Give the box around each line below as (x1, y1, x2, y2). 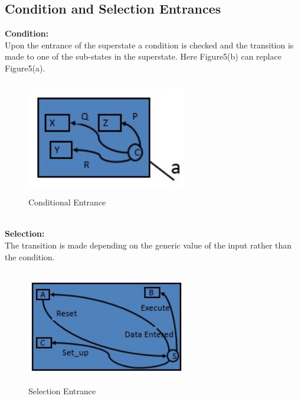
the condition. (5, 250, 55, 263)
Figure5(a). (5, 61, 45, 74)
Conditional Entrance (28, 196, 106, 208)
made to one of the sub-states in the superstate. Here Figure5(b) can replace (5, 50, 281, 63)
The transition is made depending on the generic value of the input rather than (5, 238, 292, 251)
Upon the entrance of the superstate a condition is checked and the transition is (5, 38, 294, 51)
